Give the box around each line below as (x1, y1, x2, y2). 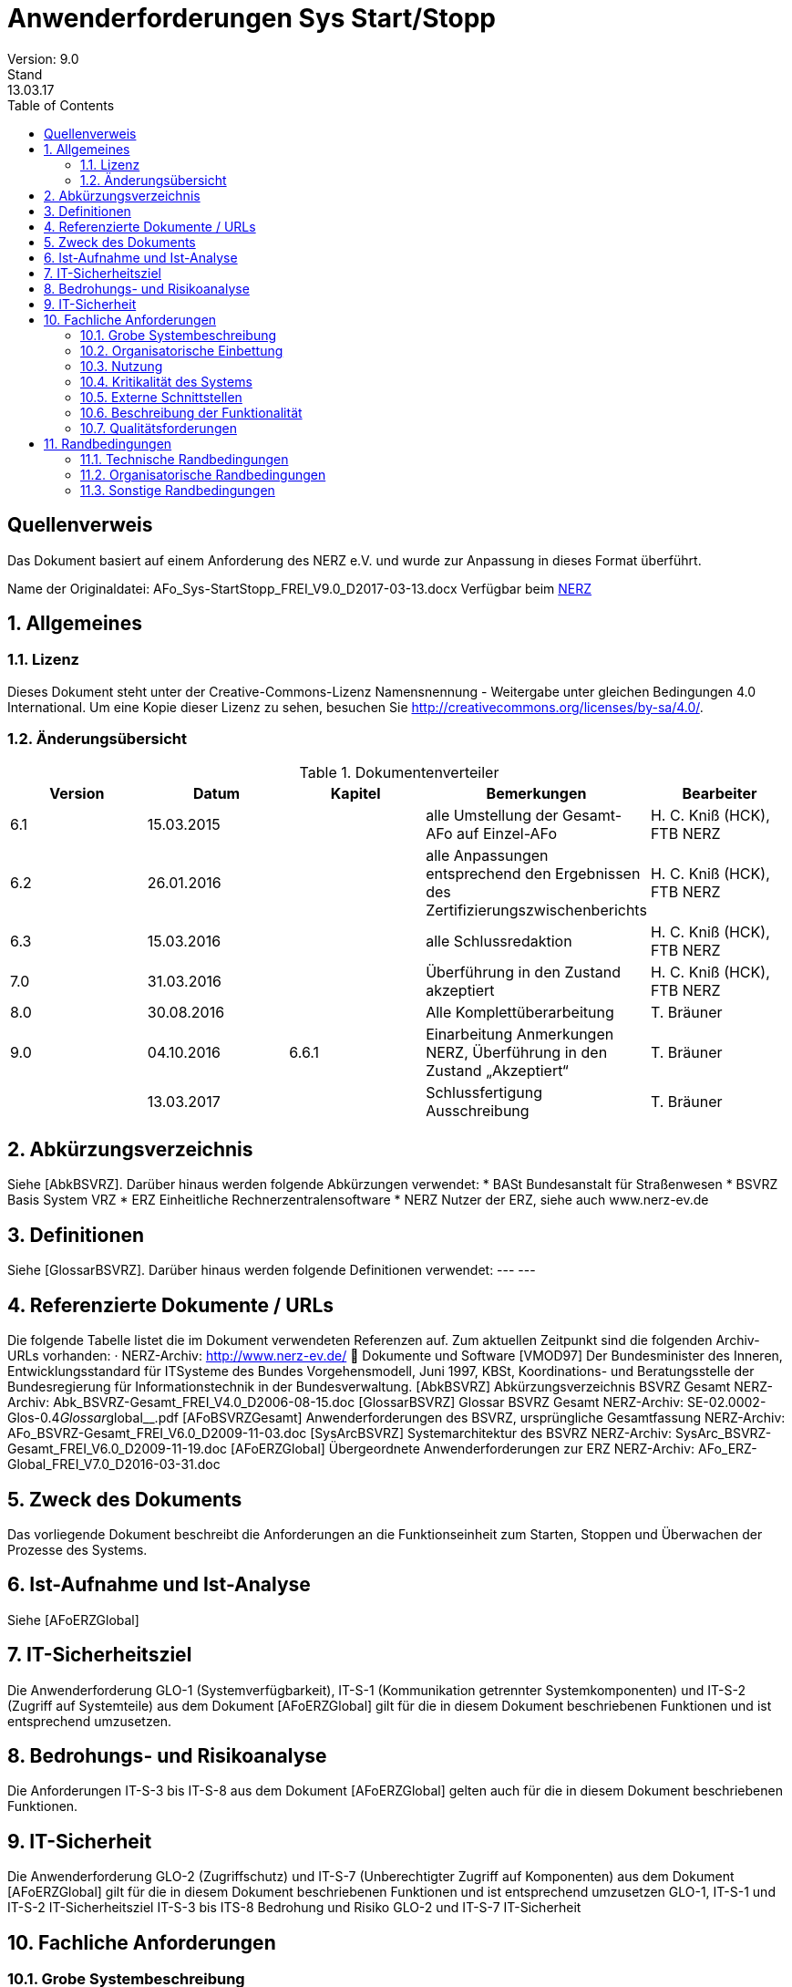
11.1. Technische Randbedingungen (80, 450, 289, 467)
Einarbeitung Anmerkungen (426, 1024, 614, 1043)
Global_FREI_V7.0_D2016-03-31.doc (7, 1456, 221, 1473)
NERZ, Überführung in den (426, 1042, 608, 1061)
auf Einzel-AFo (457, 823, 557, 843)
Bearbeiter (682, 783, 757, 802)
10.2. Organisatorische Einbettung (80, 342, 283, 358)
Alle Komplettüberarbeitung (426, 1002, 614, 1021)
